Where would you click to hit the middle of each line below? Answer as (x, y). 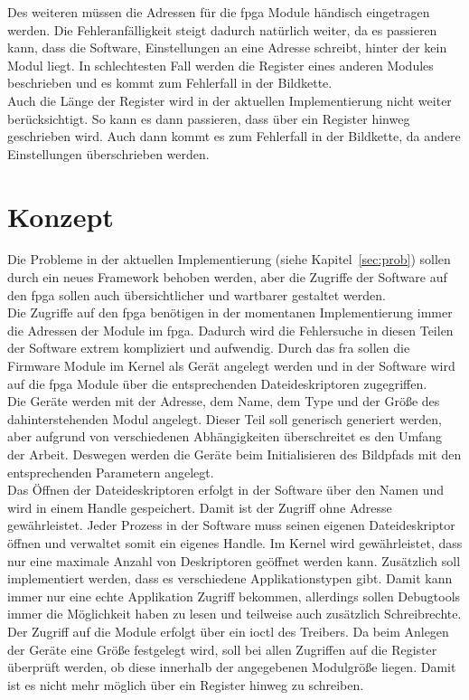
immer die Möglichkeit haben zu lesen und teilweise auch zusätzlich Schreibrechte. (234, 614)
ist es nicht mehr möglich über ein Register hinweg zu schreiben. (186, 684)
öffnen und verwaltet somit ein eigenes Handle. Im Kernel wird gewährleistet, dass (235, 542)
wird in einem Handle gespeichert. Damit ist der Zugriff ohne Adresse (200, 507)
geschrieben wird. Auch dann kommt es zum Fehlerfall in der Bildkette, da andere (234, 136)
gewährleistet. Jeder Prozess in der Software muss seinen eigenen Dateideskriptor (231, 525)
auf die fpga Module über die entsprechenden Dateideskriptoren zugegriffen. (217, 383)
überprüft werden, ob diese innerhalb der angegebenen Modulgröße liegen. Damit (232, 667)
